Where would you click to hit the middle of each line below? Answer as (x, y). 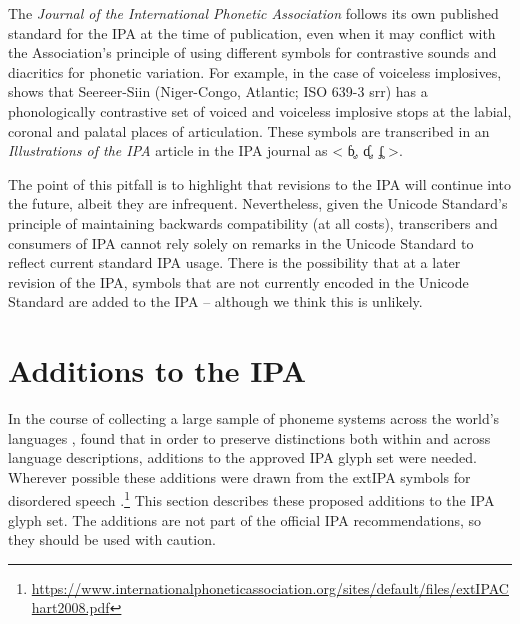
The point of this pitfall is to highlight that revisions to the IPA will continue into (260, 183)
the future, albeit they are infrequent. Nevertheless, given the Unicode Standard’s (258, 203)
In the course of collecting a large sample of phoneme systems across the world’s (254, 418)
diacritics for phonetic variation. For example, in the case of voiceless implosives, (255, 71)
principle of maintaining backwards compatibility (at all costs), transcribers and (253, 222)
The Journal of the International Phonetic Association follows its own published (253, 13)
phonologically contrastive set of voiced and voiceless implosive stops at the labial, (260, 110)
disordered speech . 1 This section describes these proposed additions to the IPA (251, 499)
